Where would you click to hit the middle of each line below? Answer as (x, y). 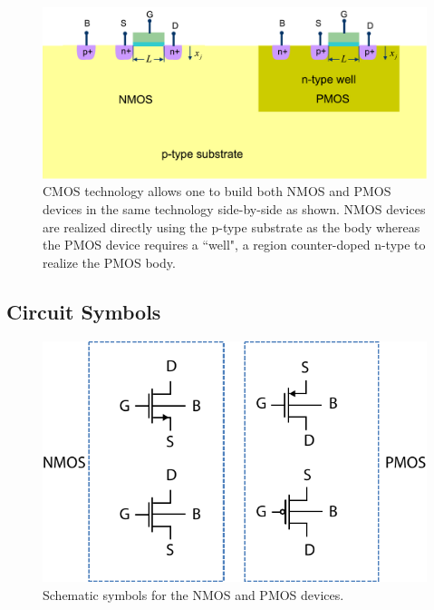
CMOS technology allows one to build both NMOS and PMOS (217, 191)
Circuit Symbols (84, 311)
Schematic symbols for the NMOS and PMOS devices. (193, 594)
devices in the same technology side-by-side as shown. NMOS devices (234, 209)
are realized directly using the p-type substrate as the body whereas (231, 226)
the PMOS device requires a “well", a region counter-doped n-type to (234, 245)
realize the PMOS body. (109, 262)
